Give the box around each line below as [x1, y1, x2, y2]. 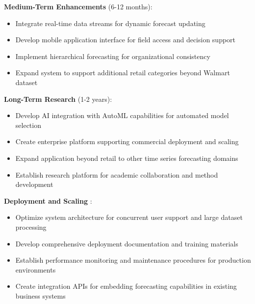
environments [15, 264, 56, 274]
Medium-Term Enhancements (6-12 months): [4, 1, 153, 11]
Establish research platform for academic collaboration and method [15, 169, 218, 180]
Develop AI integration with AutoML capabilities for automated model [15, 110, 229, 121]
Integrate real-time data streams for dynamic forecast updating [15, 18, 205, 28]
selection [15, 120, 41, 130]
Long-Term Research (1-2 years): [4, 93, 112, 104]
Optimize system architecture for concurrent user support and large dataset [15, 212, 243, 222]
